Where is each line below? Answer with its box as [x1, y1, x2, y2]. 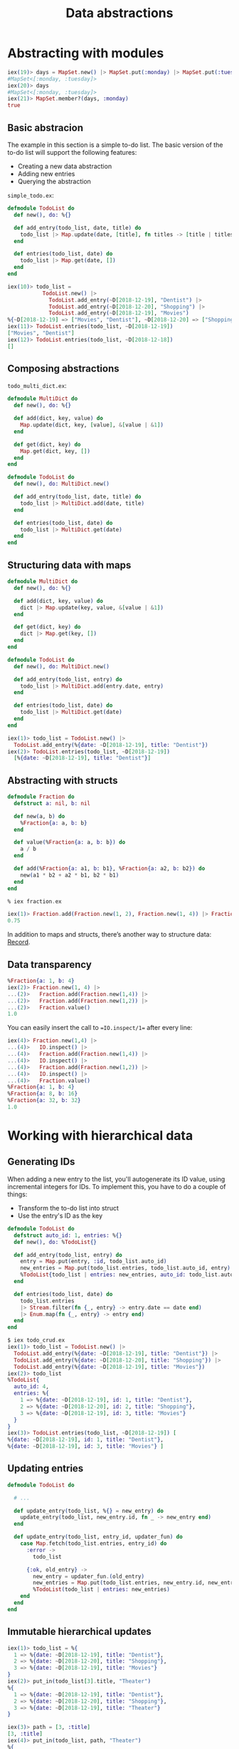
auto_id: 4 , [14, 1383, 50, 1390]
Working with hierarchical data [7, 1128, 193, 1144]
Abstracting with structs [7, 774, 118, 786]
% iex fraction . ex [7, 897, 62, 905]
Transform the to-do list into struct [17, 1203, 119, 1212]
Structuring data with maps [7, 559, 132, 571]
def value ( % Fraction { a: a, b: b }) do [14, 839, 126, 846]
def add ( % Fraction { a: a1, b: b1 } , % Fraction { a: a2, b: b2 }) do [14, 865, 206, 872]
